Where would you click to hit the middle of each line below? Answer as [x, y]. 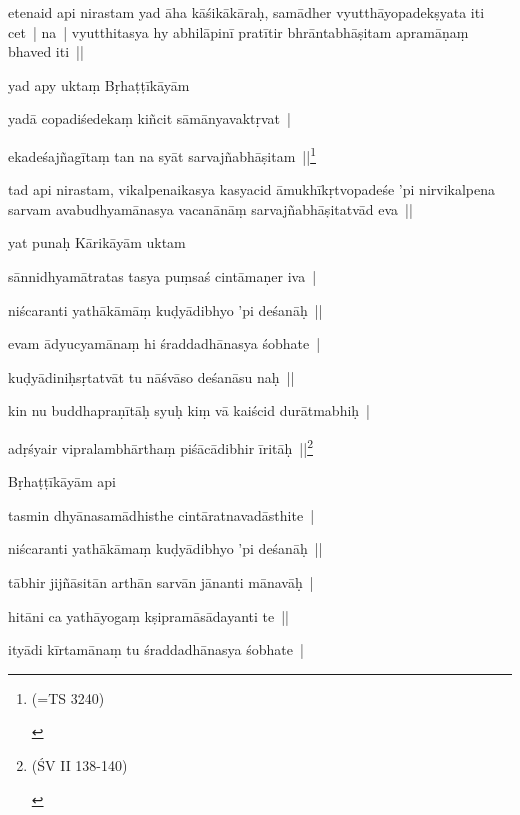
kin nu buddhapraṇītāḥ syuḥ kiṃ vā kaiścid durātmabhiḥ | [189, 410]
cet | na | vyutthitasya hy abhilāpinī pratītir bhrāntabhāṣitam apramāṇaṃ [238, 31]
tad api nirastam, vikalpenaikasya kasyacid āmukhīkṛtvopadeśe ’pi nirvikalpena [252, 189]
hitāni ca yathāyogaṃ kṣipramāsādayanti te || [148, 615]
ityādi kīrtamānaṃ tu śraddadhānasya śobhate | [156, 649]
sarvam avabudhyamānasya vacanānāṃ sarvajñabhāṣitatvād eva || [210, 208]
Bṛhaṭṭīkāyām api [62, 481]
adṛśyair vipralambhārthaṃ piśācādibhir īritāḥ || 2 [160, 446]
